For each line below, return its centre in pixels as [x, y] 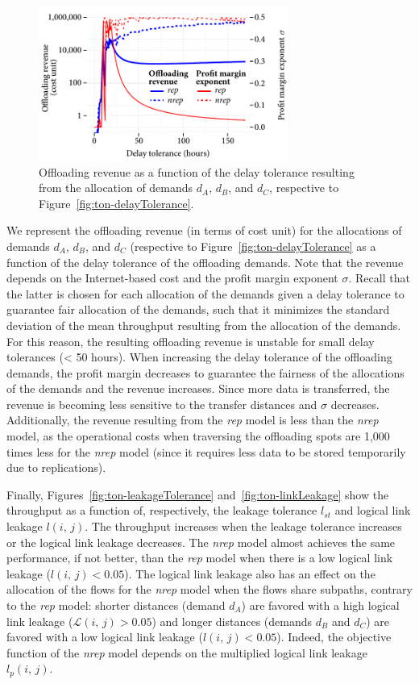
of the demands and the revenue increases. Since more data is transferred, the [198, 388]
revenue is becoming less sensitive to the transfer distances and [162, 404]
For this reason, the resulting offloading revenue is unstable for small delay [191, 341]
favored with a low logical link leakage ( [105, 637]
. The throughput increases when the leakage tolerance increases [243, 526]
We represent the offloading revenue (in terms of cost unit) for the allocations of [204, 230]
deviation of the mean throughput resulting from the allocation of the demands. [204, 325]
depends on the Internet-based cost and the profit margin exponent [172, 278]
